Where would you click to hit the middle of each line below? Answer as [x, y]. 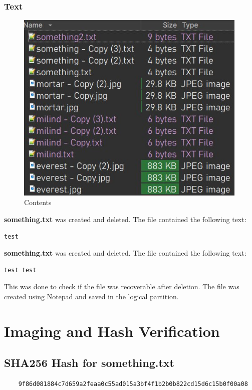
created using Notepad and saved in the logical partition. [91, 297]
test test [20, 270]
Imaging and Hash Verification [112, 331]
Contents [38, 202]
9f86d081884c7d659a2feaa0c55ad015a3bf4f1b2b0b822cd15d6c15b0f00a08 [133, 384]
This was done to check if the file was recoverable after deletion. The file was [122, 286]
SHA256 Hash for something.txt [89, 363]
